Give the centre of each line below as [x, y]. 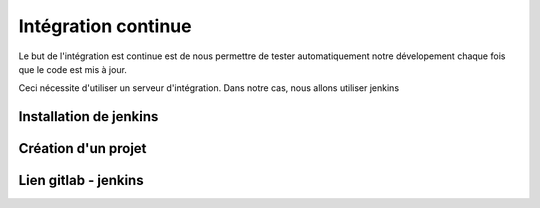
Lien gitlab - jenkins [81, 180]
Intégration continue [105, 26]
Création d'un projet [82, 148]
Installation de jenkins [88, 116]
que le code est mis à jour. [72, 69]
